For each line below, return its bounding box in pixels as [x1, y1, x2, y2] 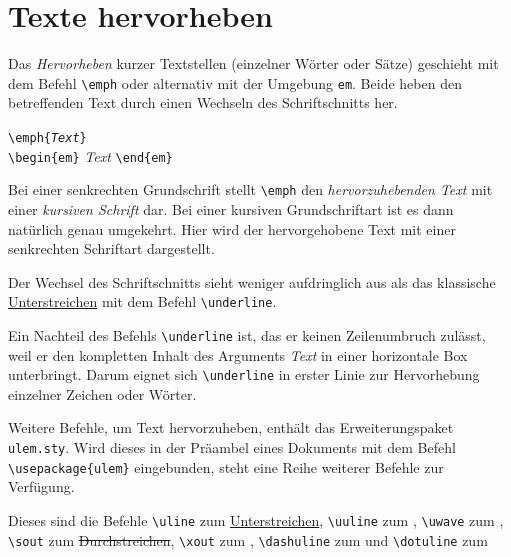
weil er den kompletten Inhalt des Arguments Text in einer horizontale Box [8, 344, 468, 365]
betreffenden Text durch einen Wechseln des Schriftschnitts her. [8, 92, 398, 113]
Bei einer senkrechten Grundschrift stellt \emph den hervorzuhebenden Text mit [8, 179, 493, 200]
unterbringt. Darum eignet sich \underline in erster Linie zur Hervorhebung [8, 364, 480, 385]
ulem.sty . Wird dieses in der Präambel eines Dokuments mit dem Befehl [8, 437, 456, 458]
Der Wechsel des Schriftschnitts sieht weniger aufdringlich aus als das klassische [8, 271, 496, 292]
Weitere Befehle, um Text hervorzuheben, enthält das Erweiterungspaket [8, 417, 454, 438]
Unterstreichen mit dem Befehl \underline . [8, 291, 277, 312]
